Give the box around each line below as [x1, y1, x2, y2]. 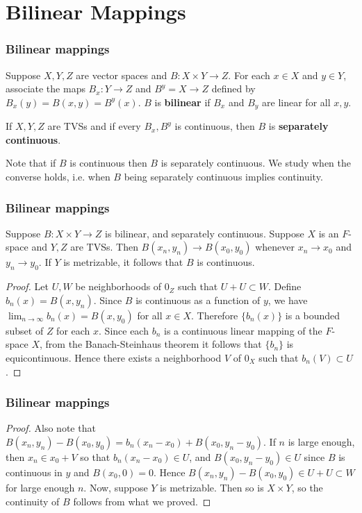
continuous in [6, 465, 63, 479]
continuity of [6, 494, 60, 508]
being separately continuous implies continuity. [124, 169, 323, 184]
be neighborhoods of [75, 279, 162, 294]
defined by [211, 81, 256, 96]
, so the [291, 480, 323, 494]
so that [80, 450, 110, 464]
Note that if [6, 155, 56, 170]
